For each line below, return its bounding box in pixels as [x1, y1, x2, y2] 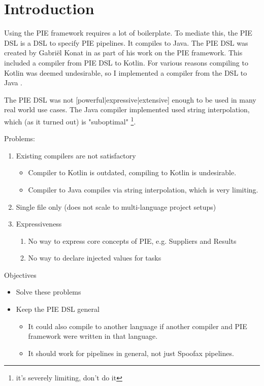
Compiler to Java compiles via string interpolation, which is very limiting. [28, 184, 258, 195]
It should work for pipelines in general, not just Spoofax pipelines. [28, 347, 234, 358]
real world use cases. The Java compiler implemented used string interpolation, [4, 104, 250, 115]
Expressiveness [16, 218, 62, 229]
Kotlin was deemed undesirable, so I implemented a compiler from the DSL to [4, 67, 247, 78]
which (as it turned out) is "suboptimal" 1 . [4, 114, 136, 126]
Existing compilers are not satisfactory [16, 150, 136, 160]
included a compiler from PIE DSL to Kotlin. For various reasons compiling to [4, 57, 248, 68]
